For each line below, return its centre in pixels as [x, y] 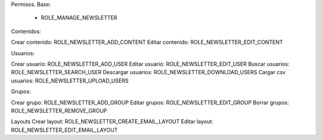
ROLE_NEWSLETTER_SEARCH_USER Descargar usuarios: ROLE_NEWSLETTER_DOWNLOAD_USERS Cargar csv [148, 72]
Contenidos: [26, 31]
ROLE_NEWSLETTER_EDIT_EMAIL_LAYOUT [64, 130]
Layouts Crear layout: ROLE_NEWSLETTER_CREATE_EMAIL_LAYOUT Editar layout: [112, 122]
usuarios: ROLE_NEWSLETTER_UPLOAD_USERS [70, 81]
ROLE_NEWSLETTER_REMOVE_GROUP [59, 110]
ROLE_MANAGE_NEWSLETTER [79, 18]
